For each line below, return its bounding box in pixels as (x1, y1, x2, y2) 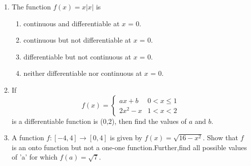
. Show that (202, 132, 238, 143)
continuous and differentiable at (23, 18, 120, 28)
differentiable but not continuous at (23, 51, 131, 61)
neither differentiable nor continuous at (23, 68, 142, 78)
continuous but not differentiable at (23, 35, 131, 45)
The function (11, 1, 51, 11)
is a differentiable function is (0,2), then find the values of (11, 115, 187, 126)
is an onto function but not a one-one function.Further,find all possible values (11, 142, 247, 152)
